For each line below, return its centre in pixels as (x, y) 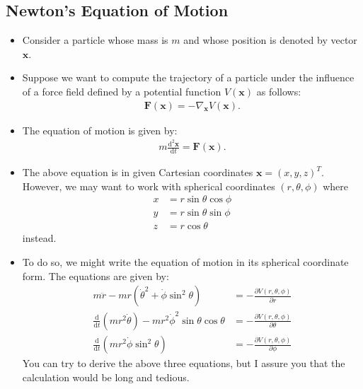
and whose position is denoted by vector (270, 40)
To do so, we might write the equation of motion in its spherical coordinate (185, 262)
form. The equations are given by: (96, 275)
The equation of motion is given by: (100, 130)
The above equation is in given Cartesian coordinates (138, 172)
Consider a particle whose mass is (95, 40)
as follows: (279, 91)
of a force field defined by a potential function (122, 91)
